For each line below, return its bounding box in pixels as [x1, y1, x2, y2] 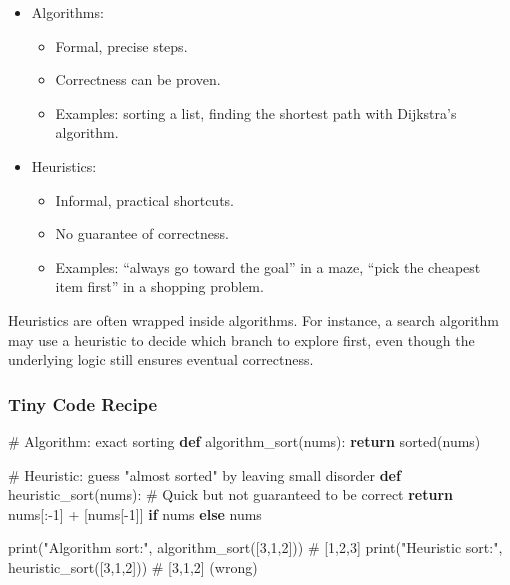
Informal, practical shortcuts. [55, 189, 234, 210]
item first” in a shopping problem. [55, 276, 264, 297]
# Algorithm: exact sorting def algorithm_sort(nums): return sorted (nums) [8, 430, 481, 451]
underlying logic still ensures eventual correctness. [8, 349, 314, 370]
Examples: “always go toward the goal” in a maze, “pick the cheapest [55, 256, 481, 277]
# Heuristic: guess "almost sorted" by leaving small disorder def [8, 464, 401, 485]
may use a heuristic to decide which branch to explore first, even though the [8, 329, 475, 350]
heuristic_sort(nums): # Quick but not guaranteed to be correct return [8, 484, 454, 505]
